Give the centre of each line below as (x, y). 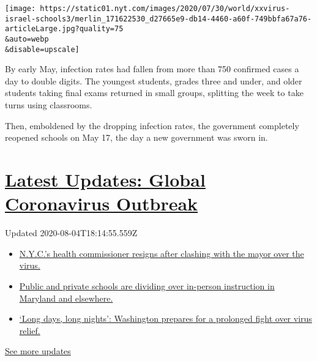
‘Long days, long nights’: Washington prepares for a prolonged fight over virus (166, 318)
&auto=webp (27, 39)
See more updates (38, 351)
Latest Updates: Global (105, 180)
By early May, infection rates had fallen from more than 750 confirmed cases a (152, 69)
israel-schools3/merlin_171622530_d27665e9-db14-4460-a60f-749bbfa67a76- (158, 19)
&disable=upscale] (42, 49)
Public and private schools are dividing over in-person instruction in (147, 285)
